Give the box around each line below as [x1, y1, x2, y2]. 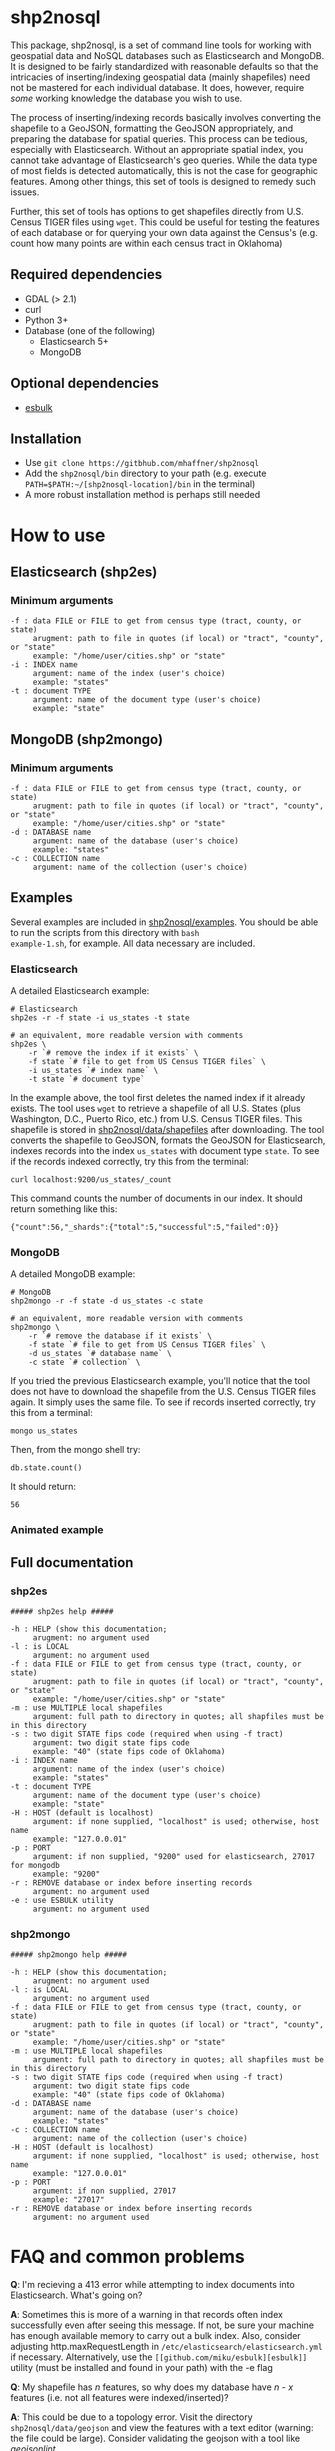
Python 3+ [24, 314, 69, 326]
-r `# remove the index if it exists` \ [28, 1048, 199, 1058]
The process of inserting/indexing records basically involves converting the [10, 111, 322, 123]
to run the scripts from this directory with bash [10, 926, 200, 938]
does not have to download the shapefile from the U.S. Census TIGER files [10, 1386, 317, 1398]
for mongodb [10, 1860, 60, 1870]
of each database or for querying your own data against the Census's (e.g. [10, 226, 318, 238]
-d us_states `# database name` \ [28, 1349, 172, 1359]
